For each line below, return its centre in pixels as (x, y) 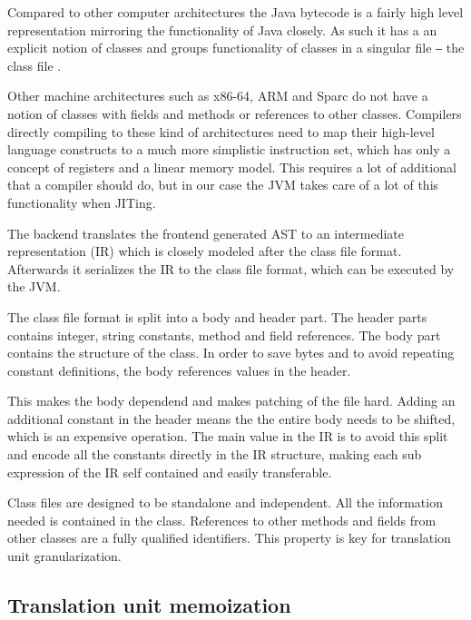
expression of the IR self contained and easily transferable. (170, 472)
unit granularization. (64, 556)
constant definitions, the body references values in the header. (179, 370)
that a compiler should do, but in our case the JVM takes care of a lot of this (223, 185)
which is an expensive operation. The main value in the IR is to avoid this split (228, 436)
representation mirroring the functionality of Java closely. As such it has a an (222, 30)
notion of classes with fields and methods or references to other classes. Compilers (235, 113)
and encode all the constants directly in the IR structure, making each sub (215, 454)
